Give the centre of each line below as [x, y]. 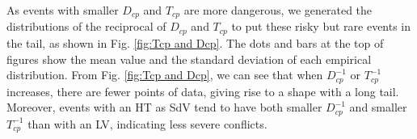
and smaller [378, 107]
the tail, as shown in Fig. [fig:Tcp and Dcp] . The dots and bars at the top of [195, 42]
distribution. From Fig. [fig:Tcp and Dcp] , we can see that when [165, 75]
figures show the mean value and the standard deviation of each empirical [189, 59]
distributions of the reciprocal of [86, 26]
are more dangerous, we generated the [278, 10]
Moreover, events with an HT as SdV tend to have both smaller [164, 107]
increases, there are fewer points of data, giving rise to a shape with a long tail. [203, 91]
